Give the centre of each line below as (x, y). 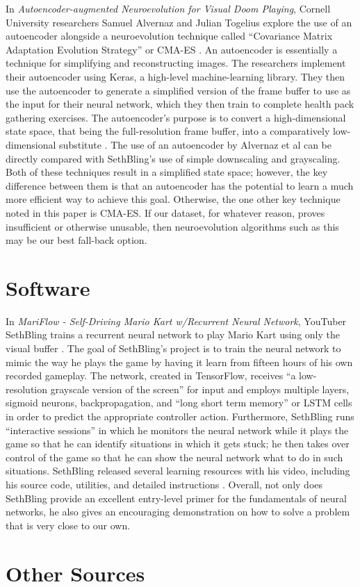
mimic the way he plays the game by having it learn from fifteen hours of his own (179, 362)
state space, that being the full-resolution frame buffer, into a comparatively (168, 131)
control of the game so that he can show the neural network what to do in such (174, 457)
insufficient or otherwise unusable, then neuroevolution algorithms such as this (172, 226)
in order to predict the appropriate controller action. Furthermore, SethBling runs (180, 416)
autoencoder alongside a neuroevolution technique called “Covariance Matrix (169, 36)
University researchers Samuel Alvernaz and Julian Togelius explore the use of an (179, 22)
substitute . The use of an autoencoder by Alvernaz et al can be (195, 144)
